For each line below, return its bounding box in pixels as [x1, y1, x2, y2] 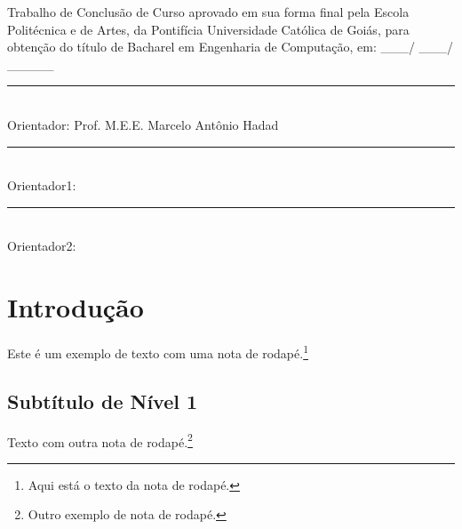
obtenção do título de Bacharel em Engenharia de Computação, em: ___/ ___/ [7, 37, 454, 56]
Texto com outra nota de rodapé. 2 [7, 429, 193, 451]
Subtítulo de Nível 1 [7, 387, 198, 414]
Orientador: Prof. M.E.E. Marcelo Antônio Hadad [7, 115, 279, 133]
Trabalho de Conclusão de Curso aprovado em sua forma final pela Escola [7, 3, 410, 20]
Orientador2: [7, 236, 76, 255]
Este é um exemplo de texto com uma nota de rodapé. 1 [7, 341, 309, 362]
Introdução [7, 289, 144, 325]
